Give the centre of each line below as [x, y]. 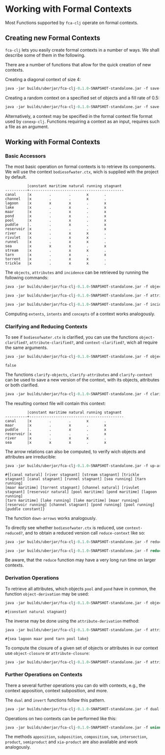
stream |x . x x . [56, 251]
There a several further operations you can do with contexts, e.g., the [75, 685]
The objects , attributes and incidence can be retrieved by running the [77, 272]
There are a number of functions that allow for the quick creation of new [78, 64]
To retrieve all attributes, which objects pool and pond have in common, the [81, 589]
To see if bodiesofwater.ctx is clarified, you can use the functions [72, 337]
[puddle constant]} [25, 509]
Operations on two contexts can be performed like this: [61, 718]
